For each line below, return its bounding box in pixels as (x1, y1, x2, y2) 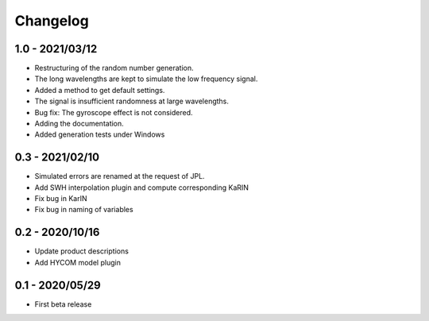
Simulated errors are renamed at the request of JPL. (34, 172, 206, 181)
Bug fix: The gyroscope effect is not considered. (34, 107, 194, 117)
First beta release (34, 299, 92, 309)
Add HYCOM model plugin (34, 257, 121, 267)
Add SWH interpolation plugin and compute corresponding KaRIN (34, 183, 249, 192)
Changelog (14, 12, 89, 29)
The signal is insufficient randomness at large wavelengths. (34, 96, 230, 106)
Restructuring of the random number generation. (34, 64, 194, 73)
